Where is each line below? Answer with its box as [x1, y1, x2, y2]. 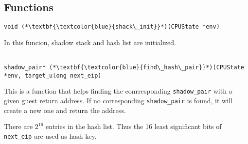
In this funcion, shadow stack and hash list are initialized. [4, 37, 176, 47]
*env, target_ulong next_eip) [4, 72, 102, 79]
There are [4, 121, 33, 131]
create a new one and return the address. [4, 105, 126, 115]
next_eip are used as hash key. [4, 130, 97, 141]
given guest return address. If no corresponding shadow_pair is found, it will [4, 96, 232, 106]
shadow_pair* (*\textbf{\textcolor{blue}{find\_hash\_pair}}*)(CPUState [4, 64, 244, 71]
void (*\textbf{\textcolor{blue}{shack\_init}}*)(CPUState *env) [4, 23, 220, 31]
